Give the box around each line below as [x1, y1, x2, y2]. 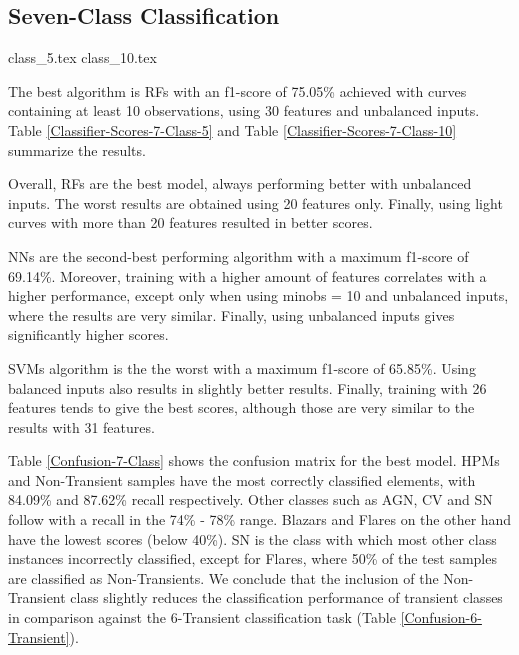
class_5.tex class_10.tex [8, 47, 157, 68]
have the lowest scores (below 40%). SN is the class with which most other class [8, 528, 497, 549]
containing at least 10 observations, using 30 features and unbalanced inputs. [8, 100, 480, 121]
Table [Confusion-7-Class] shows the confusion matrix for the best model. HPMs [8, 450, 500, 471]
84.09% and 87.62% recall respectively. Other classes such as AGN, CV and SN [8, 489, 493, 510]
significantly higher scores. [8, 324, 169, 345]
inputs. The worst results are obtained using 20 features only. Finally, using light [8, 192, 503, 213]
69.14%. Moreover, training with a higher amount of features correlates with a [8, 265, 487, 286]
